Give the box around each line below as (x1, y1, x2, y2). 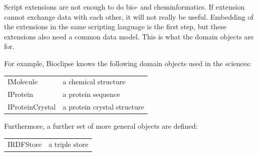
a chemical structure (63, 76, 126, 87)
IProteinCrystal (8, 101, 56, 112)
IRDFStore (8, 139, 42, 149)
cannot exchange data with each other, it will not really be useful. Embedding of (4, 11, 253, 22)
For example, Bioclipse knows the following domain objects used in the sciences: (4, 58, 251, 68)
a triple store (48, 139, 88, 149)
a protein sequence (63, 89, 120, 99)
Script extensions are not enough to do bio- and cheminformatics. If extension (4, 2, 245, 12)
